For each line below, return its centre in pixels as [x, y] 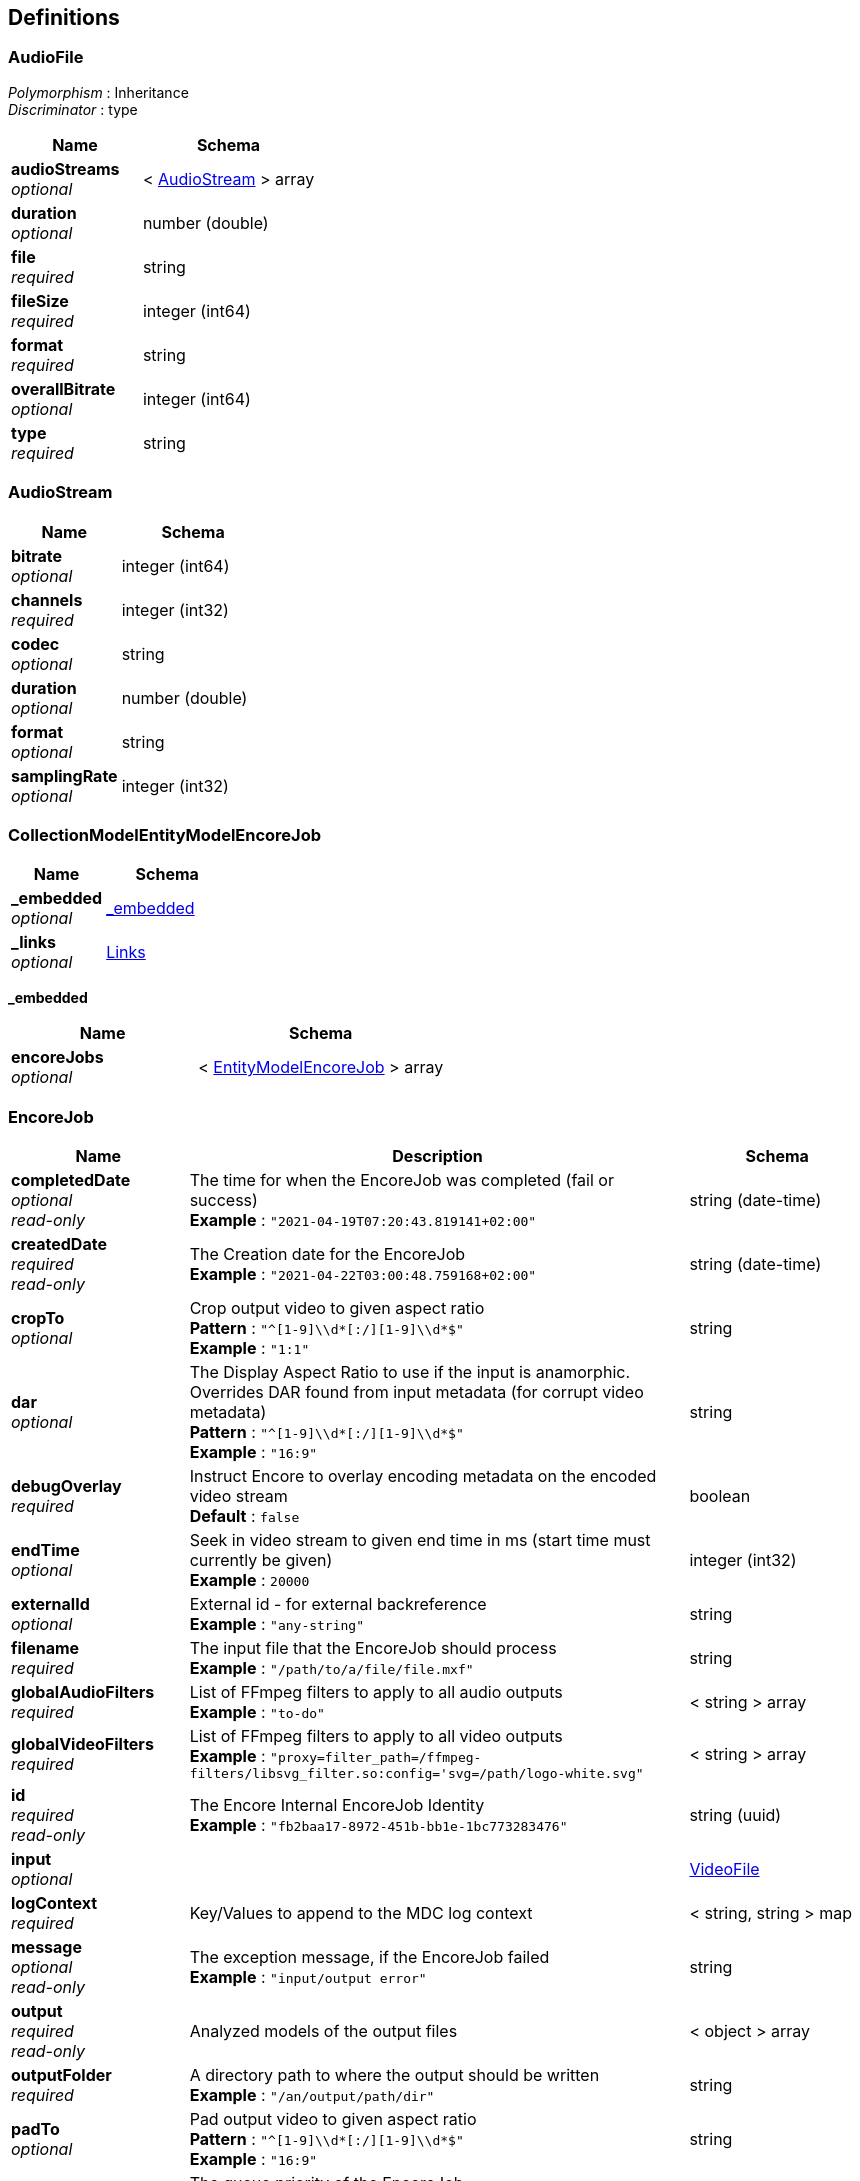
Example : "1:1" [249, 1348]
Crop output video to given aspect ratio [337, 1308]
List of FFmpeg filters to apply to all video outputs [376, 1736]
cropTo [38, 1318]
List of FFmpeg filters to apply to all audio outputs [376, 1692]
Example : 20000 [249, 1580]
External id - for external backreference [338, 1604]
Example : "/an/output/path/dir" [312, 2095]
